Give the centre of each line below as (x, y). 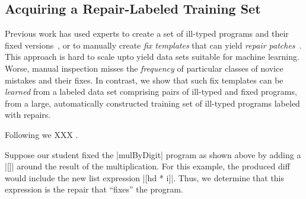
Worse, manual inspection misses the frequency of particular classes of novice (144, 68)
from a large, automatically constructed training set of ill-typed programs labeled (152, 103)
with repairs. (28, 115)
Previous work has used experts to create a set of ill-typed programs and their (147, 33)
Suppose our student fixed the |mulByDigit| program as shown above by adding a (153, 154)
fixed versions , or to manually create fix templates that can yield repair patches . (153, 45)
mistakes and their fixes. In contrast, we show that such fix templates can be (144, 80)
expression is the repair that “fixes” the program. (94, 189)
